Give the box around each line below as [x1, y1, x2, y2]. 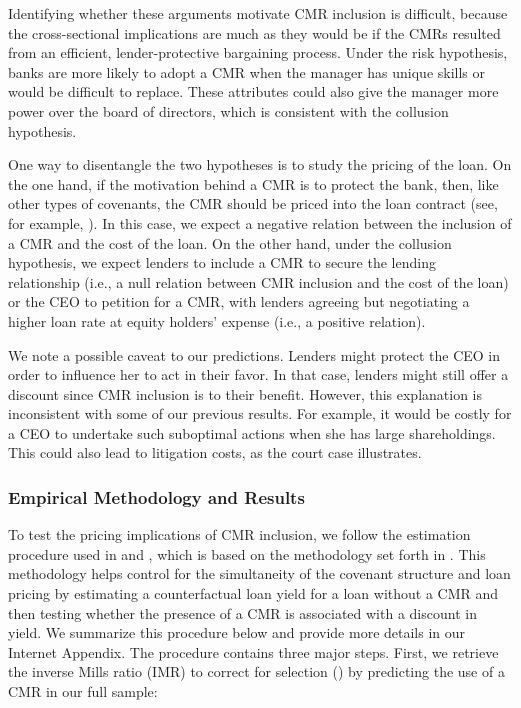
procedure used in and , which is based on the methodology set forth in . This [8, 543, 486, 564]
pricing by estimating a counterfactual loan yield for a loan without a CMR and [8, 583, 499, 604]
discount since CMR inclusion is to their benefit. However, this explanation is [8, 383, 483, 404]
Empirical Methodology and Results [8, 484, 305, 509]
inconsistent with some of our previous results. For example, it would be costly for [8, 403, 512, 424]
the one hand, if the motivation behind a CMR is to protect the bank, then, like [8, 173, 499, 194]
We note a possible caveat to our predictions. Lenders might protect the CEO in [8, 344, 501, 365]
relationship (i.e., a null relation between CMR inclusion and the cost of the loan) [8, 271, 509, 292]
